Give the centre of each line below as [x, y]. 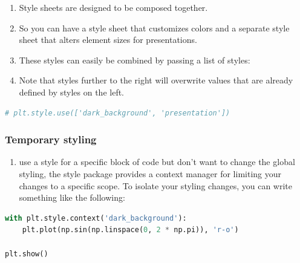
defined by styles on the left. [72, 92]
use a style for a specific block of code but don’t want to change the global [157, 162]
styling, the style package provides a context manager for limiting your [150, 173]
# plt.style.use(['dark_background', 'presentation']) [118, 113]
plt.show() [27, 254]
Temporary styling [51, 139]
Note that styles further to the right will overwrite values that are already [156, 80]
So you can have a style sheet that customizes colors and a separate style [154, 28]
